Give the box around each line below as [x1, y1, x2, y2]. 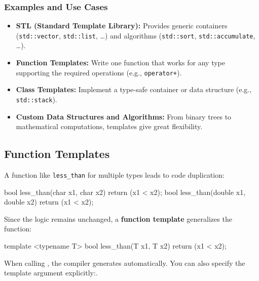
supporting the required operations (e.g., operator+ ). [16, 67, 182, 77]
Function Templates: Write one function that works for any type [16, 57, 226, 68]
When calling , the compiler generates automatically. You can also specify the [4, 257, 245, 268]
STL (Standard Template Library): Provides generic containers [16, 20, 228, 31]
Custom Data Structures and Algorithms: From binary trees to [16, 111, 232, 122]
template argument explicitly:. [4, 267, 98, 278]
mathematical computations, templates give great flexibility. [16, 121, 203, 132]
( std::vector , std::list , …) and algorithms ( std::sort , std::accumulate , [16, 30, 255, 41]
